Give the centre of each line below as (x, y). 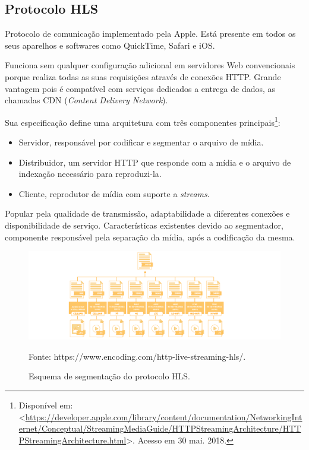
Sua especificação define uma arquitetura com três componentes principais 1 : (143, 121)
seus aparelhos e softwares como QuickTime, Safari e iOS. (110, 45)
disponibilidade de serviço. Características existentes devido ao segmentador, (144, 225)
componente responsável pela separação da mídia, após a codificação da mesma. (150, 237)
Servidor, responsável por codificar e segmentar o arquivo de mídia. (141, 142)
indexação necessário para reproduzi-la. (90, 174)
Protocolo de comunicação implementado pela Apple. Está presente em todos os (150, 34)
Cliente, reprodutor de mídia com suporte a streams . (114, 193)
